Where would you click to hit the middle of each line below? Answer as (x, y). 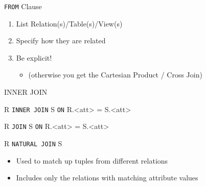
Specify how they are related (61, 41)
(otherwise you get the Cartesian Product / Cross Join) (115, 75)
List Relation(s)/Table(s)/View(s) (69, 23)
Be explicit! (34, 57)
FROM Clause (23, 6)
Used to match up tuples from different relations (92, 160)
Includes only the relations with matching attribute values (107, 178)
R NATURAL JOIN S (33, 143)
